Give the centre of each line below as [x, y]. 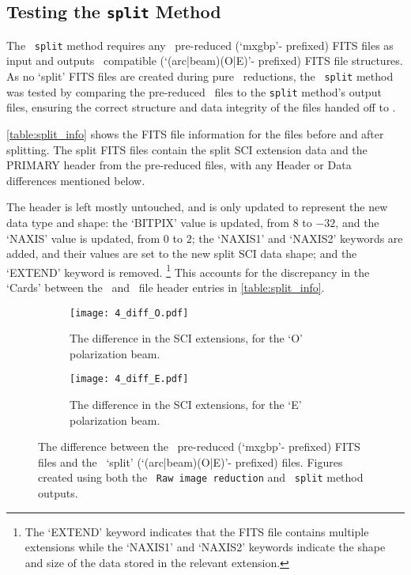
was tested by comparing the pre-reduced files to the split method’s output [194, 91]
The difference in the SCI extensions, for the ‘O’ [187, 338]
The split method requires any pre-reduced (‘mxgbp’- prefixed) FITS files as [200, 45]
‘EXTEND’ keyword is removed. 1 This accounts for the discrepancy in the [188, 270]
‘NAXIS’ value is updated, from [83, 238]
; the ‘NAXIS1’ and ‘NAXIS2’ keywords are [297, 238]
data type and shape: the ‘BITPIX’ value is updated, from [148, 222]
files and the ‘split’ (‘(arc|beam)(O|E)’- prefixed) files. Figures [190, 462]
